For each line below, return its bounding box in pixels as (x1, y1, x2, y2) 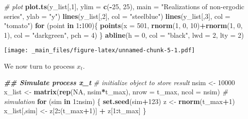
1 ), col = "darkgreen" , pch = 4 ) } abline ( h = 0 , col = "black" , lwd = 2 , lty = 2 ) (4, 30, 244, 40)
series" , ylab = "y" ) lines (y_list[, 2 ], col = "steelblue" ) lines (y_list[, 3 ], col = (4, 11, 231, 21)
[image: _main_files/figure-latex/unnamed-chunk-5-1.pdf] (4, 47, 195, 54)
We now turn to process (4, 61, 75, 71)
